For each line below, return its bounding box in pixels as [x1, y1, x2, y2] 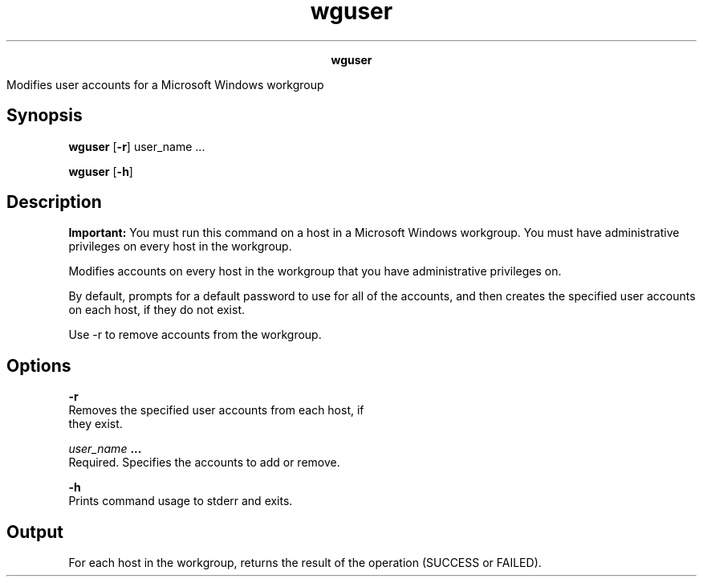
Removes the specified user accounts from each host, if [68, 403, 364, 418]
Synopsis [6, 105, 83, 126]
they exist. [68, 417, 123, 431]
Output [6, 521, 63, 542]
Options [6, 355, 71, 376]
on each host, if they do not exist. [68, 303, 246, 317]
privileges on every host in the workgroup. [68, 239, 292, 254]
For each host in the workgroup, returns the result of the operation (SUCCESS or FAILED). [68, 556, 542, 570]
